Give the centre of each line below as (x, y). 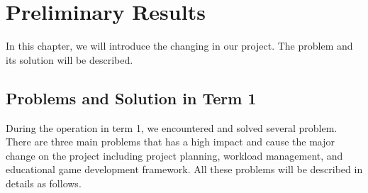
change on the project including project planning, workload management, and (174, 155)
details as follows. (44, 183)
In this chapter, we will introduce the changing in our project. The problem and (179, 46)
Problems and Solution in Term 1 (131, 98)
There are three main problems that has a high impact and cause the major (170, 142)
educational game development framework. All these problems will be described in (184, 169)
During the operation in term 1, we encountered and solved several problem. (172, 127)
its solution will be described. (69, 59)
